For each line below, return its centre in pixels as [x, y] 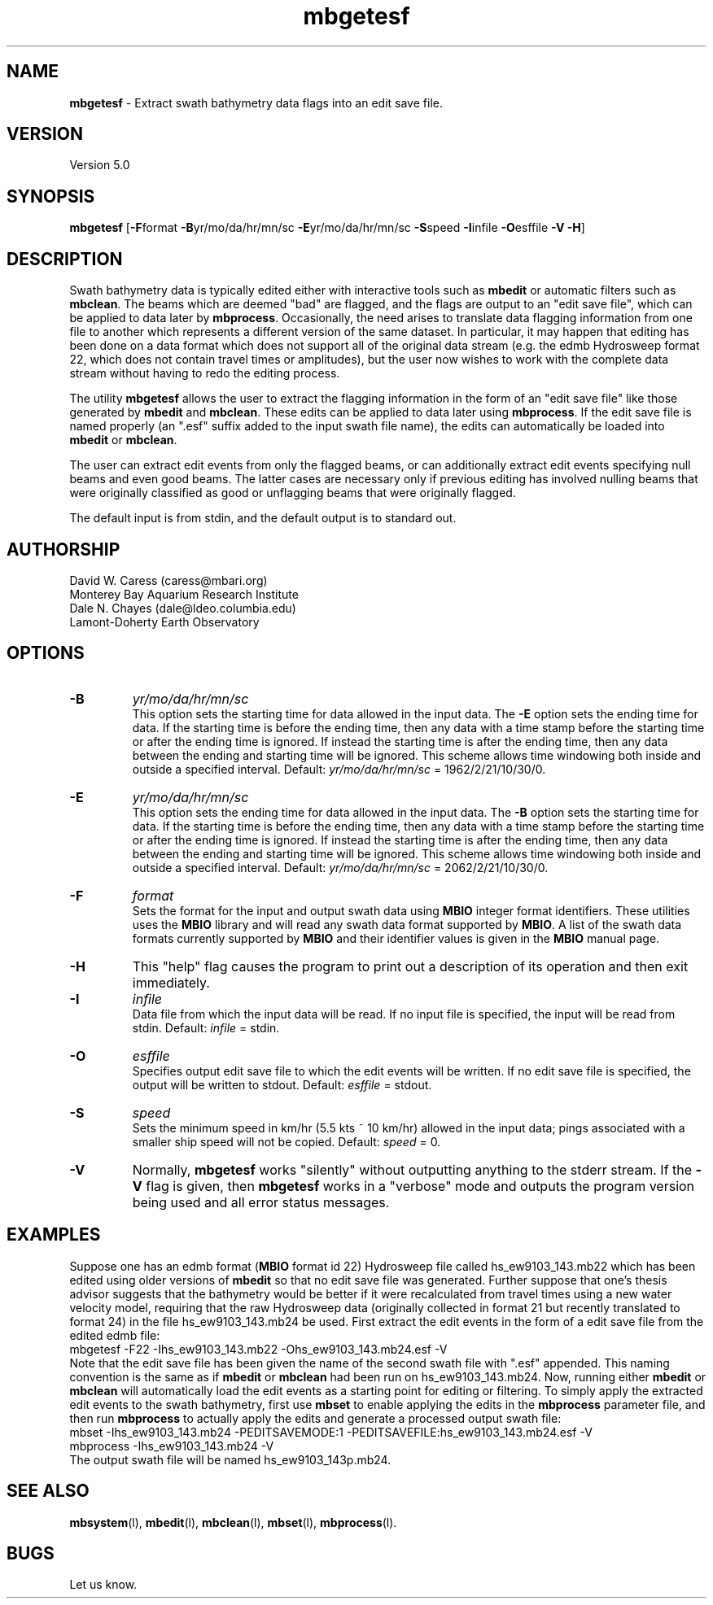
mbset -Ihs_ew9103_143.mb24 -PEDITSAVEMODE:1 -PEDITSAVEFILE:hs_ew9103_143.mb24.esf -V [331, 1432]
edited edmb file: [115, 1335]
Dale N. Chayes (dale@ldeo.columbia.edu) [183, 608]
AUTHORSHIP [63, 549]
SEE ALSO [48, 1491]
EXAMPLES [54, 1235]
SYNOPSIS [51, 196]
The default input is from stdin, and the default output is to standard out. [263, 518]
